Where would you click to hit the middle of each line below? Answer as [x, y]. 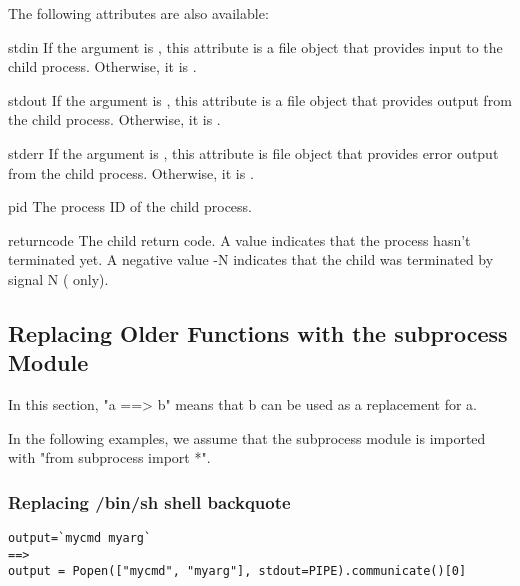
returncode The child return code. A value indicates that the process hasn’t [239, 239]
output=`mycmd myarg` [80, 538]
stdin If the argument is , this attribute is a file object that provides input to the [255, 46]
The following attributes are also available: [138, 13]
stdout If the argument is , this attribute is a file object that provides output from [260, 99]
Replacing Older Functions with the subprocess [258, 332]
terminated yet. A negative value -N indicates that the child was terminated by [251, 259]
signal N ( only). [58, 278]
